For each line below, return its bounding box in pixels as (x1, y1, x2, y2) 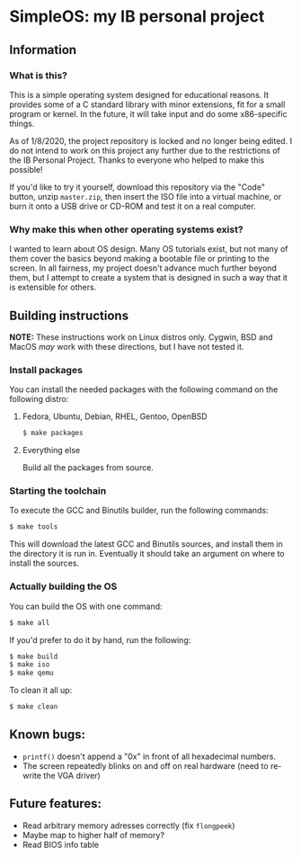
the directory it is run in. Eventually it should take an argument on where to (9, 549, 285, 559)
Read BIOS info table (22, 839, 100, 850)
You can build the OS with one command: (9, 601, 164, 612)
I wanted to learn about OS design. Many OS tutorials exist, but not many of (9, 244, 289, 254)
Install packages (9, 363, 84, 376)
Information (9, 42, 77, 58)
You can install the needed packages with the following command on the (9, 384, 279, 395)
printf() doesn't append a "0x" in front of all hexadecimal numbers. (22, 751, 277, 762)
